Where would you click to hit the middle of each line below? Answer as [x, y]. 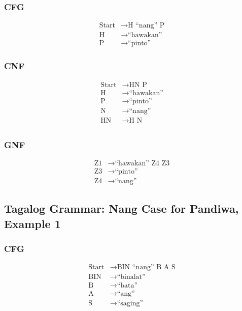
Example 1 [32, 223]
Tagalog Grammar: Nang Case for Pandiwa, [122, 208]
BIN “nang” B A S [146, 267]
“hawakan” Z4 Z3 [142, 163]
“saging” [130, 303]
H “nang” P [146, 26]
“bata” [127, 285]
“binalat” [131, 277]
